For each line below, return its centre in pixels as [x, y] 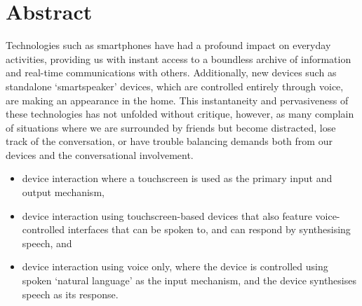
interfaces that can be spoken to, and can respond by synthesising [209, 229]
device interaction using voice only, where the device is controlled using [175, 266]
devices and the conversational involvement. [100, 154]
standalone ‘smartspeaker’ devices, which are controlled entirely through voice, [175, 86]
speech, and [47, 243]
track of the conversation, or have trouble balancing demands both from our [169, 141]
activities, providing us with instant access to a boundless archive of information [179, 58]
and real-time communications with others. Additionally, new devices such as [171, 72]
